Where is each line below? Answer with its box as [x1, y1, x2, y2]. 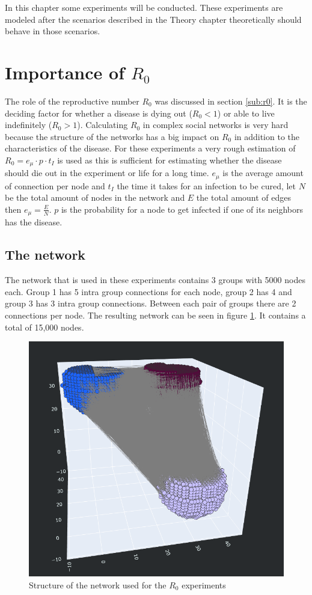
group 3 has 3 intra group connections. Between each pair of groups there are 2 [5, 297, 296, 310]
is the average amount [222, 166, 304, 179]
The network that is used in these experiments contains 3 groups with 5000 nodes [5, 273, 305, 286]
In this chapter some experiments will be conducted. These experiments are [5, 1, 283, 13]
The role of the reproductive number [5, 94, 139, 107]
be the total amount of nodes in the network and [5, 191, 185, 204]
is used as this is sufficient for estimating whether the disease [57, 153, 282, 166]
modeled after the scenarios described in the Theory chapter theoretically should [5, 13, 302, 25]
